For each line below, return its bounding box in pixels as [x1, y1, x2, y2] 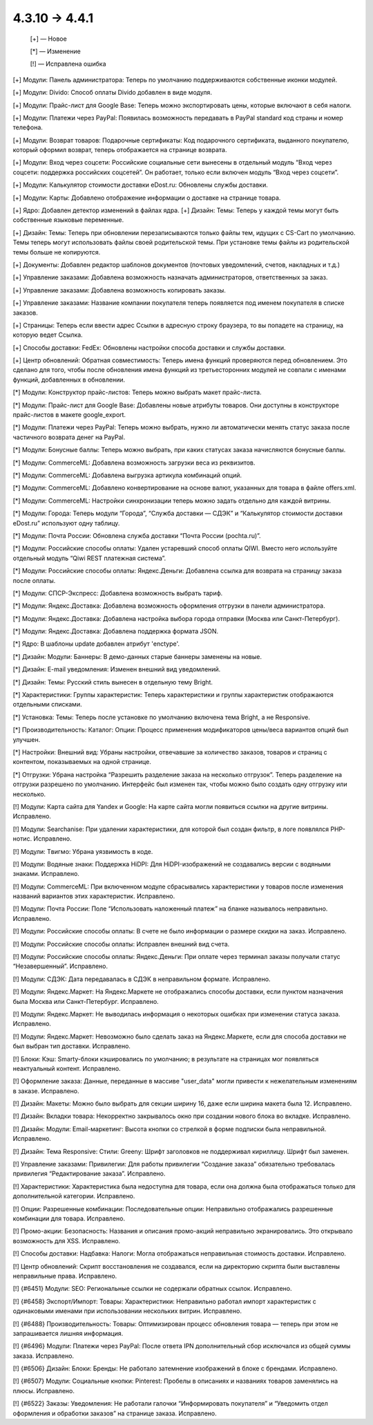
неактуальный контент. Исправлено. [12, 1064, 121, 1072]
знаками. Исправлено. [12, 870, 79, 878]
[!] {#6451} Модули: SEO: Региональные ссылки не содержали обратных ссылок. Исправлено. [12, 1285, 292, 1293]
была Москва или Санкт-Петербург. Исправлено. [12, 997, 159, 1005]
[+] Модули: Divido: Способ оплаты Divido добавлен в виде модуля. [12, 89, 212, 97]
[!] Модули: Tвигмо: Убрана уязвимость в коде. [12, 847, 153, 855]
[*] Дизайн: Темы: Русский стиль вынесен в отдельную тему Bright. [12, 678, 213, 686]
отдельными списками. [12, 700, 82, 709]
